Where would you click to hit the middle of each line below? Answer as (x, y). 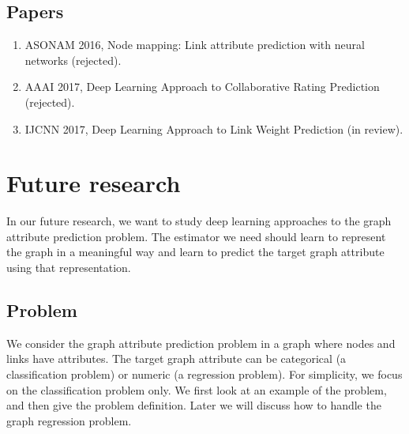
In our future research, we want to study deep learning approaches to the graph (199, 221)
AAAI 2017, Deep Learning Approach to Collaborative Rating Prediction (202, 87)
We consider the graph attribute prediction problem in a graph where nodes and (201, 343)
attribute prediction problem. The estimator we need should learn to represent (196, 236)
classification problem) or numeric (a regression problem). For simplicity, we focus (204, 374)
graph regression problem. (69, 420)
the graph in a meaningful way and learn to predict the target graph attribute (195, 252)
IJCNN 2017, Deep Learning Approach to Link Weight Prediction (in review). (214, 128)
